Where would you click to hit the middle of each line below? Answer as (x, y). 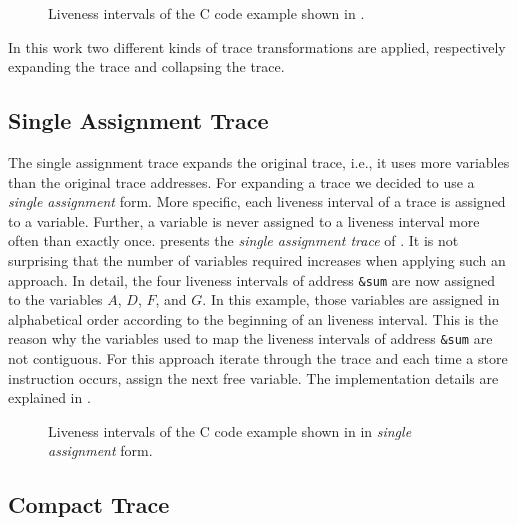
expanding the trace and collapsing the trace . (146, 66)
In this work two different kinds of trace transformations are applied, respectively (257, 46)
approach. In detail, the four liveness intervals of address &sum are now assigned (252, 279)
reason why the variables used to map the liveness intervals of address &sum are (250, 338)
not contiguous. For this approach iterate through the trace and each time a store (258, 358)
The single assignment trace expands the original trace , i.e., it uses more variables (259, 161)
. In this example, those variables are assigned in (351, 299)
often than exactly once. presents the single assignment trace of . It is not (233, 240)
